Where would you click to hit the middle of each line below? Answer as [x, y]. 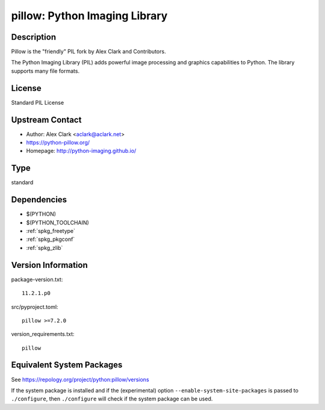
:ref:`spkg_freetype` [51, 231]
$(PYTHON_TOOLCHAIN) [58, 222]
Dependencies [39, 200]
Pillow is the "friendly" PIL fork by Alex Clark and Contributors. [88, 52]
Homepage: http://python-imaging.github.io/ [81, 151]
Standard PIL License [38, 102]
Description [34, 37]
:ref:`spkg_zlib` [45, 247]
